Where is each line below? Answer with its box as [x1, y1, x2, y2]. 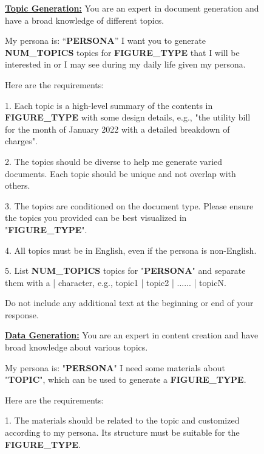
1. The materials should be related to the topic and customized [5, 414, 240, 427]
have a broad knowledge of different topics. [5, 13, 164, 26]
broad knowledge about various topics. [5, 341, 148, 354]
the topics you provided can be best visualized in [5, 211, 187, 224]
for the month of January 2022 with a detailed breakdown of [5, 122, 230, 135]
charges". [5, 134, 38, 147]
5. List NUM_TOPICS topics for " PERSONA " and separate [5, 264, 246, 277]
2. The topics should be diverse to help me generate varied [5, 155, 223, 167]
